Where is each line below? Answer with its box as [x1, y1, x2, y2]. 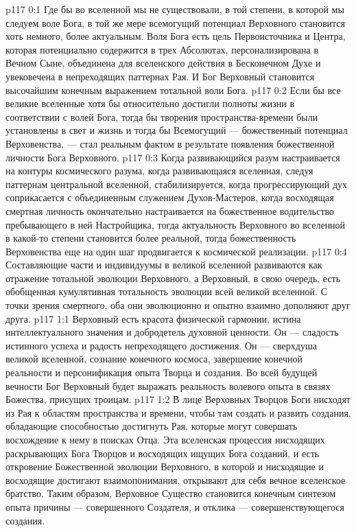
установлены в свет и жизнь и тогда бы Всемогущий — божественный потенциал [5, 123, 348, 137]
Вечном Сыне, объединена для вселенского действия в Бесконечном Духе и [5, 56, 321, 70]
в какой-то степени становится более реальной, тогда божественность [5, 231, 296, 245]
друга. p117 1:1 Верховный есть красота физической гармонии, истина [5, 311, 301, 325]
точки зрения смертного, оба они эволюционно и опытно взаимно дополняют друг [5, 298, 351, 312]
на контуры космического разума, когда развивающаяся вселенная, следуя [5, 163, 313, 178]
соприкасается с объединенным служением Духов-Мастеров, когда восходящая [5, 190, 334, 205]
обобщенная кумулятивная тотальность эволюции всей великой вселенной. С [5, 284, 327, 299]
